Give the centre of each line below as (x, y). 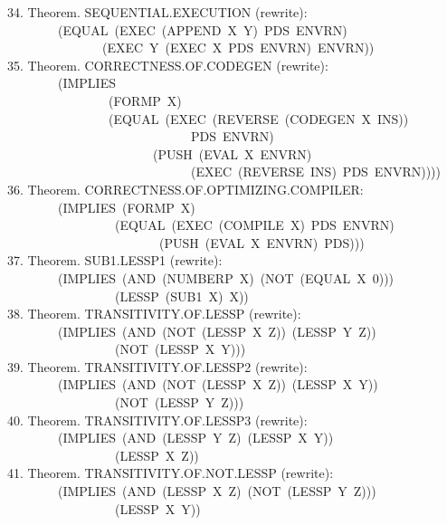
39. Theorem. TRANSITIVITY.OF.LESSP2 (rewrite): (157, 366)
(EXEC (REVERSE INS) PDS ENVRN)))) (315, 172)
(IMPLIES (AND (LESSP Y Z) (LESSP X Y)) (195, 438)
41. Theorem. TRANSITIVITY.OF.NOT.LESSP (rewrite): (171, 473)
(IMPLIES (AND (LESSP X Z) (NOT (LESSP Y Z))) (217, 491)
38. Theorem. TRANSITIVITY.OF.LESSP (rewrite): (154, 314)
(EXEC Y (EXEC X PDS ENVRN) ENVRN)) (238, 48)
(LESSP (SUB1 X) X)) (181, 296)
